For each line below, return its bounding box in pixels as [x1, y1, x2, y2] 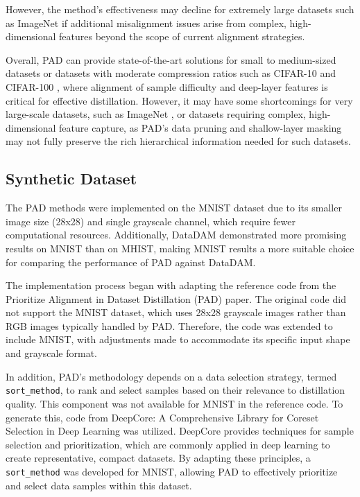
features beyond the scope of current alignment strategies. [59, 29, 305, 44]
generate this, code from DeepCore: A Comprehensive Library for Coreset [6, 410, 319, 424]
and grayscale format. [6, 346, 97, 360]
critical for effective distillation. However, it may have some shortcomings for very [6, 93, 353, 107]
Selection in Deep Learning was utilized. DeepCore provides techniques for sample [6, 424, 354, 438]
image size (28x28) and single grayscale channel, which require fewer [6, 213, 296, 228]
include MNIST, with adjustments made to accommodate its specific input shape [6, 332, 350, 347]
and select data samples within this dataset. [6, 478, 192, 492]
